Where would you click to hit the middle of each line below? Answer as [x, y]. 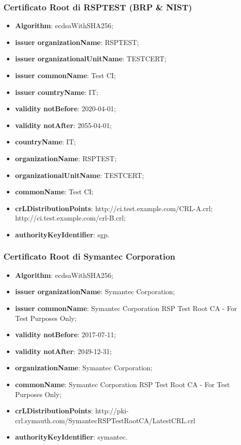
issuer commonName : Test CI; [65, 75]
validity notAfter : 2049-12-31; [63, 351]
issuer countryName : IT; [57, 92]
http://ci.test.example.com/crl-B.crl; [70, 218]
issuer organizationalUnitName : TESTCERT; [91, 59]
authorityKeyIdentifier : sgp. [62, 234]
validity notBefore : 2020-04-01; [66, 109]
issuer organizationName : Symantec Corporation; [95, 291]
